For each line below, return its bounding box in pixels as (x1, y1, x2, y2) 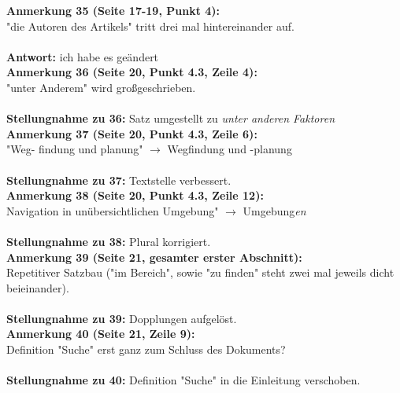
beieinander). (6, 279, 69, 296)
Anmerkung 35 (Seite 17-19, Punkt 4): (6, 2, 220, 18)
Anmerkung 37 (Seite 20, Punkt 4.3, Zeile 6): (6, 125, 257, 141)
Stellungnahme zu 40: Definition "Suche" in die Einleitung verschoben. (6, 372, 361, 388)
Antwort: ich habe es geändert (6, 48, 159, 64)
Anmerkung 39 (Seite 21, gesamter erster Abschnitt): (6, 248, 302, 265)
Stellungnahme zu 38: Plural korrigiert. (6, 233, 211, 249)
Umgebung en (243, 202, 306, 219)
